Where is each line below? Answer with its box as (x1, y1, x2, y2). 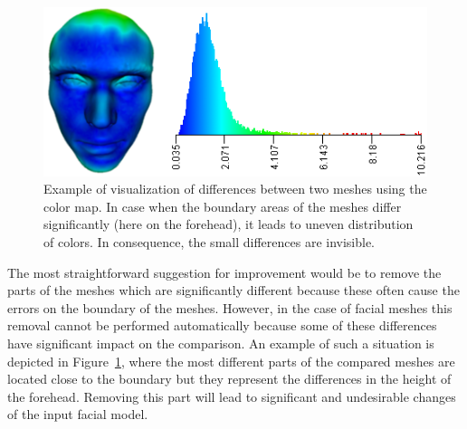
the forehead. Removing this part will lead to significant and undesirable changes (7, 386, 456, 405)
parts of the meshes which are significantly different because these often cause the (7, 281, 460, 300)
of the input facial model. (7, 405, 148, 424)
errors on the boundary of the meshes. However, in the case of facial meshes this (7, 298, 453, 317)
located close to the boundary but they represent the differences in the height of (7, 369, 452, 388)
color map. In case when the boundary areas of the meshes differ (43, 196, 402, 215)
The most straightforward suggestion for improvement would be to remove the (7, 262, 442, 281)
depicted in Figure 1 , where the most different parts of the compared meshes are (7, 351, 455, 370)
